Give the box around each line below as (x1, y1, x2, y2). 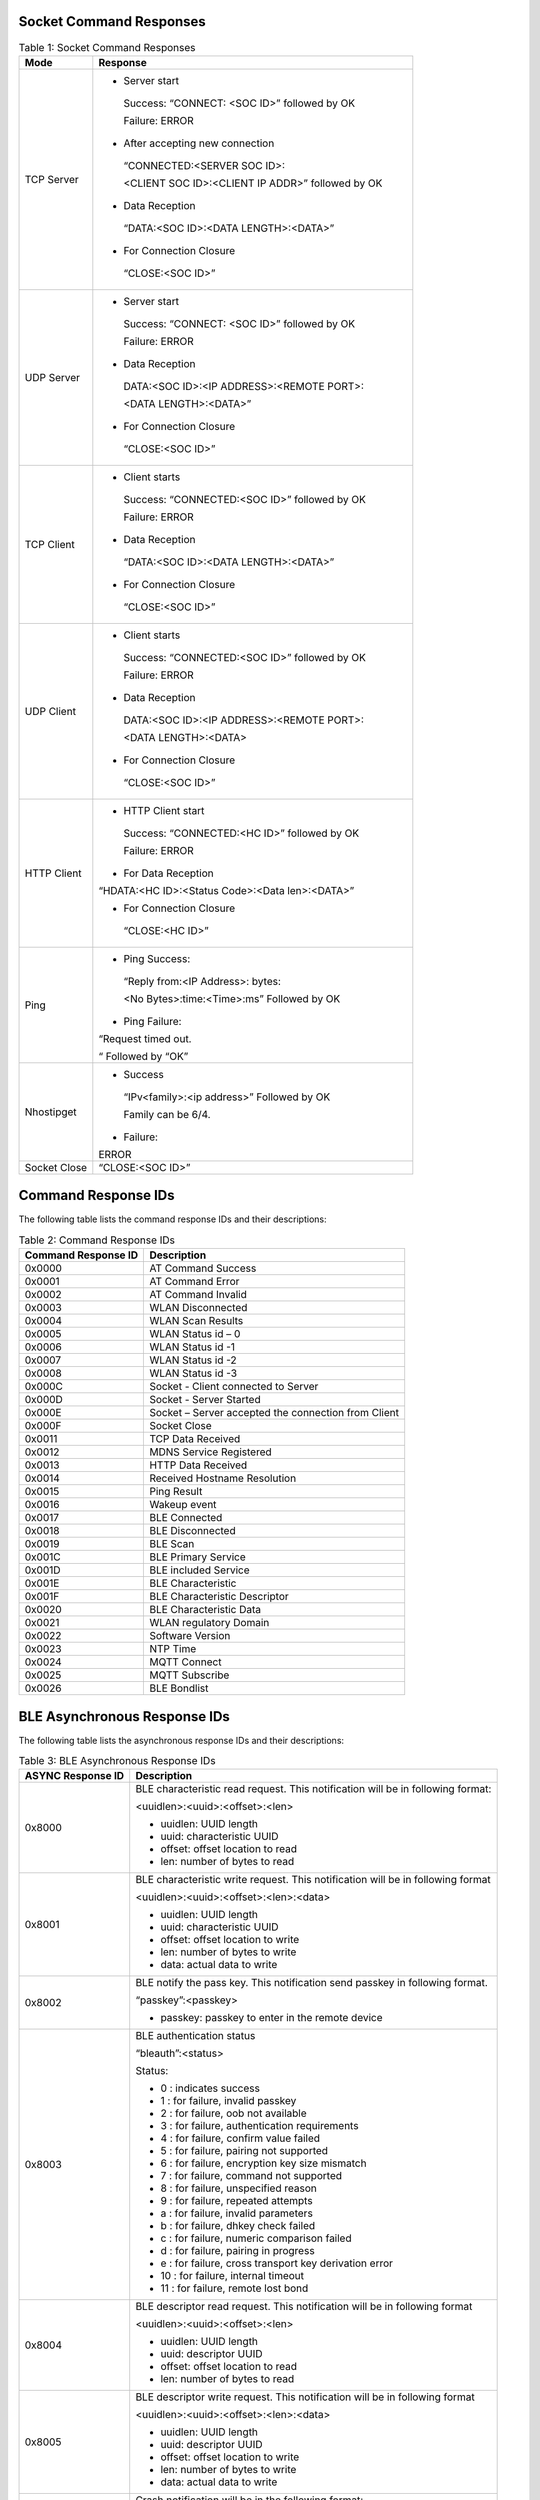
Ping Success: (123, 951, 191, 965)
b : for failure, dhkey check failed (160, 2219, 315, 2233)
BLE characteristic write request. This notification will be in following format (135, 1873, 491, 1887)
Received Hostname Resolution (149, 1471, 297, 1485)
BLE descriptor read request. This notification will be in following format (135, 2300, 473, 2314)
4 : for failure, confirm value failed (160, 2131, 320, 2145)
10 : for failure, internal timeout (160, 2269, 305, 2283)
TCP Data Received (149, 1432, 241, 1446)
